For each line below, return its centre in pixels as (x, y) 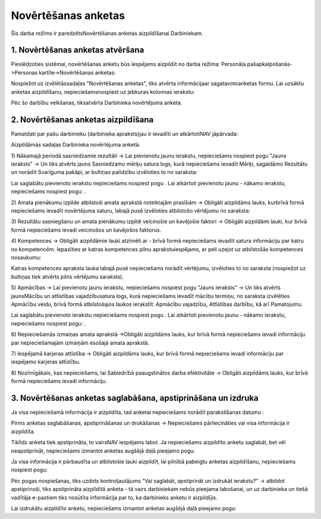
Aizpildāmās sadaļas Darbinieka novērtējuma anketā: (76, 145)
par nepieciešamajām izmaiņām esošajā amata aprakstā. (80, 343)
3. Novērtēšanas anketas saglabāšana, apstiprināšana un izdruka (135, 398)
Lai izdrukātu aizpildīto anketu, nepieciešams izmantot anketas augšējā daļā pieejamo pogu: (124, 508)
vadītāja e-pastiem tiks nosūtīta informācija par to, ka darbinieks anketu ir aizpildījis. (114, 497)
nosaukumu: (26, 257)
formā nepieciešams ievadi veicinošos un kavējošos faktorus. (86, 230)
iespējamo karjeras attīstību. (46, 362)
